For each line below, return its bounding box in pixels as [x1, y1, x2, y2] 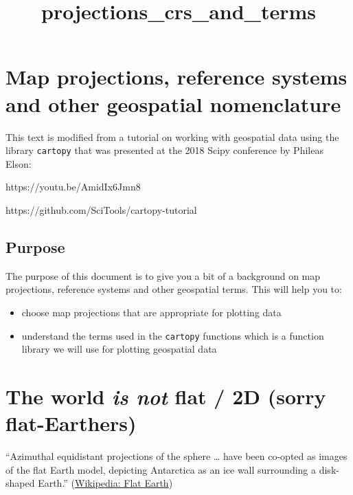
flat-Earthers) [5, 409, 137, 437]
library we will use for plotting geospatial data [21, 342, 217, 356]
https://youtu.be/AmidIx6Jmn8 [5, 179, 141, 194]
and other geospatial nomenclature [5, 89, 341, 118]
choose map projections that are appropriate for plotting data [21, 305, 282, 319]
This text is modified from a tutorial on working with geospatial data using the [5, 129, 339, 144]
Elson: [5, 156, 32, 170]
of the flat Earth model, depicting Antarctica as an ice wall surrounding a [5, 462, 317, 476]
